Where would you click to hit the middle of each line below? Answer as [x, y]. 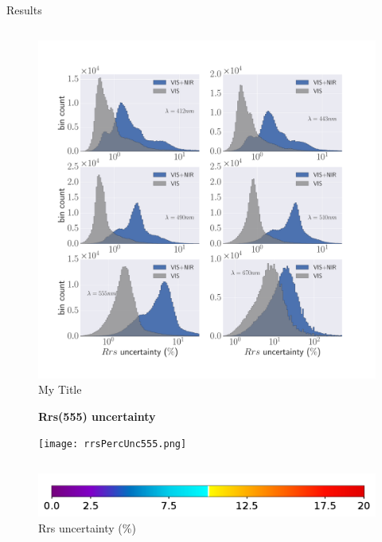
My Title [60, 389]
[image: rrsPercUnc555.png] [113, 444]
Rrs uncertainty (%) [87, 527]
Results [24, 10]
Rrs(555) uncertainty [97, 416]
